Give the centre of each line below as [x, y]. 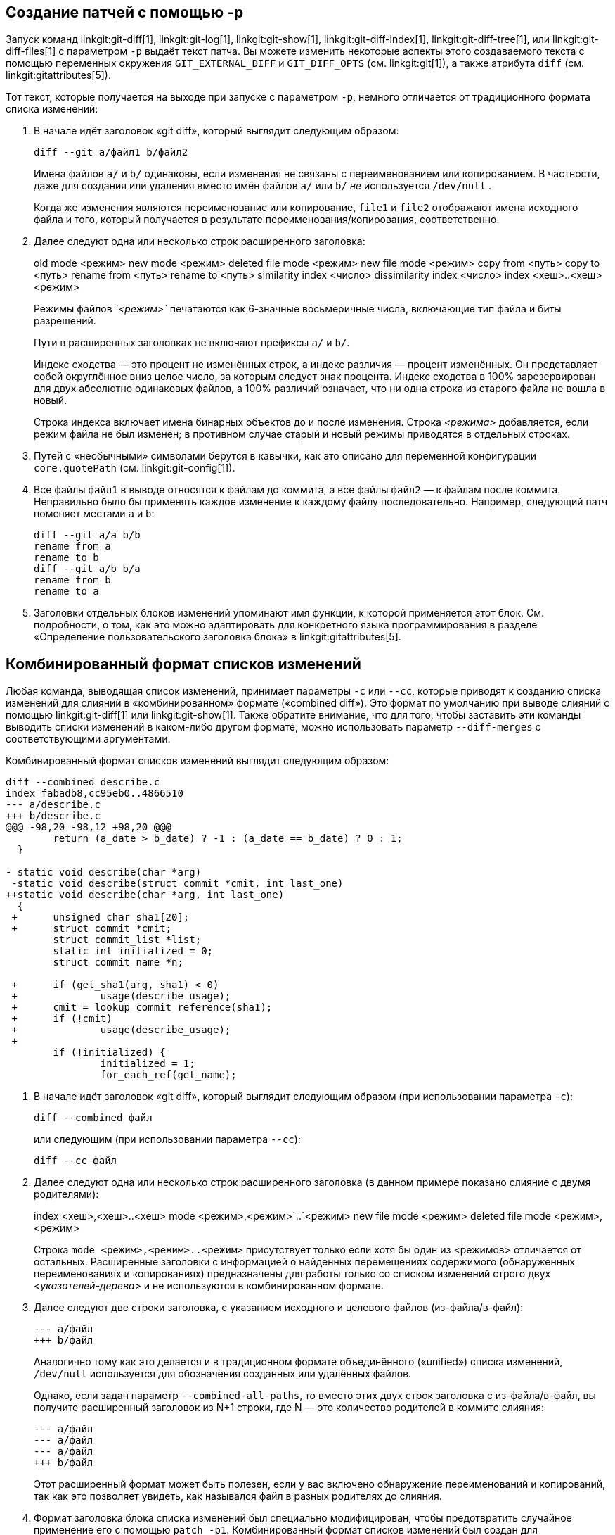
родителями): [66, 1194]
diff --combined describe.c [83, 782]
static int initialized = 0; [133, 951]
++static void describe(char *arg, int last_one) [145, 895]
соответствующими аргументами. [88, 739]
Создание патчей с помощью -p [125, 12]
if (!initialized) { [109, 1053]
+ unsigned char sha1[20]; [101, 917]
